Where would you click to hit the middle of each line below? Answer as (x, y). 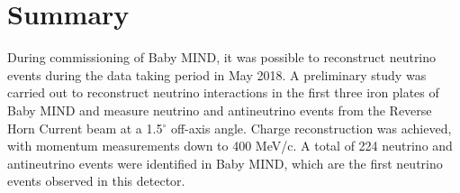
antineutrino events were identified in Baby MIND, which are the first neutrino (225, 163)
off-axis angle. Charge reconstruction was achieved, (311, 128)
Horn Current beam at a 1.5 (85, 128)
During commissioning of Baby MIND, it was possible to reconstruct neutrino (222, 57)
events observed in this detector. (96, 181)
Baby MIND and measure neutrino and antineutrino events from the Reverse (220, 110)
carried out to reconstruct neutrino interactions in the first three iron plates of (223, 92)
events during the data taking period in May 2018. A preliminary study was (217, 74)
